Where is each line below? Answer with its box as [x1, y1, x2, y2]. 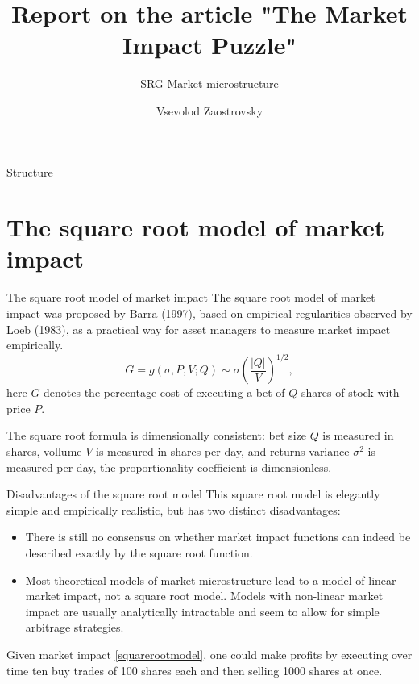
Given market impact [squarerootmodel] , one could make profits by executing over [6, 646, 413, 662]
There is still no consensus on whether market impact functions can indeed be [25, 528, 411, 545]
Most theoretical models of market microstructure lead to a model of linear [25, 571, 396, 588]
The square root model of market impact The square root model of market [6, 289, 375, 306]
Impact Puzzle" [122, 28, 297, 61]
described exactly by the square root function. [25, 544, 253, 561]
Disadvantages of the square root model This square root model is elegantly [6, 486, 380, 503]
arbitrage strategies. [25, 619, 124, 636]
